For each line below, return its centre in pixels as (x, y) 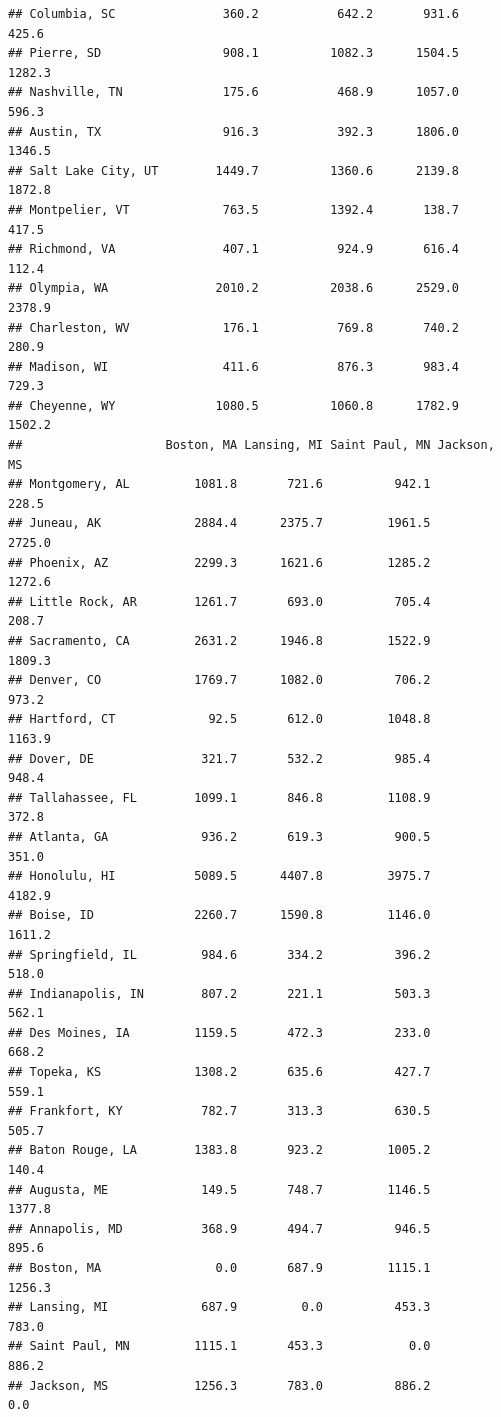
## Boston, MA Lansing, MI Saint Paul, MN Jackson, (251, 445)
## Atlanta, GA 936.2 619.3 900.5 (219, 836)
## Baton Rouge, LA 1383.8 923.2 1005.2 (219, 1150)
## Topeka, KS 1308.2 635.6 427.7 (219, 1072)
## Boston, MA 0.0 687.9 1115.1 (219, 1268)
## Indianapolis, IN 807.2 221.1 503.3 (219, 993)
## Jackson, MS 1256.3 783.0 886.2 (219, 1385)
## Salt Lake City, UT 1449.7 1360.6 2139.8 (234, 170)
